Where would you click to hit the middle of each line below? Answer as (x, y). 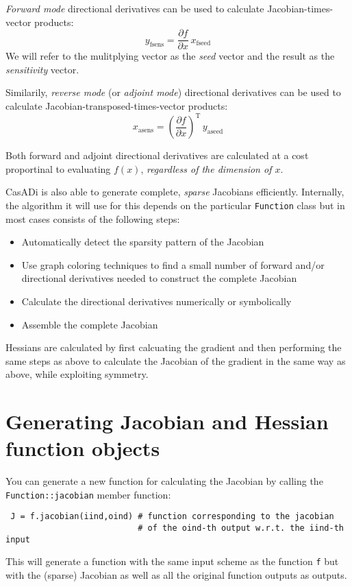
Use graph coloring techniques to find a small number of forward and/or (173, 264)
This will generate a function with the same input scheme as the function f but (172, 561)
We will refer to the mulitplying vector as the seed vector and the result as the (170, 56)
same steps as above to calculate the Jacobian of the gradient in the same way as (176, 360)
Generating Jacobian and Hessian (167, 421)
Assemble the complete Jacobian (90, 324)
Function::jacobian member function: (88, 494)
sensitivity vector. (42, 69)
